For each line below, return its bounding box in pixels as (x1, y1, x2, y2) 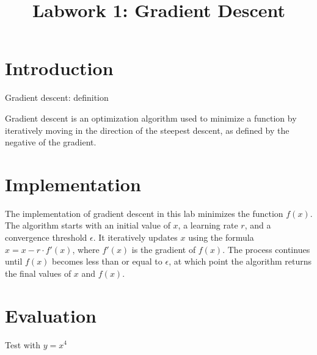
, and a (244, 219, 271, 232)
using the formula (188, 231, 254, 243)
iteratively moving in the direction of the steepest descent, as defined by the (5, 123, 290, 136)
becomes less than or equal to (52, 255, 162, 268)
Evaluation (5, 302, 97, 328)
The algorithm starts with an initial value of (5, 219, 170, 232)
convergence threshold (5, 231, 87, 243)
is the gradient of (131, 243, 196, 255)
